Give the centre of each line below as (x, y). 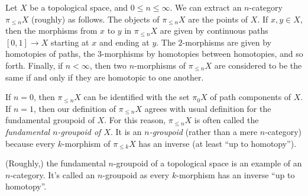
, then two (108, 65)
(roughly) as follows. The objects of (95, 19)
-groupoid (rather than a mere (203, 131)
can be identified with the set (137, 97)
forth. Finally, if (34, 65)
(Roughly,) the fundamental (56, 163)
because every (30, 143)
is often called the (226, 120)
